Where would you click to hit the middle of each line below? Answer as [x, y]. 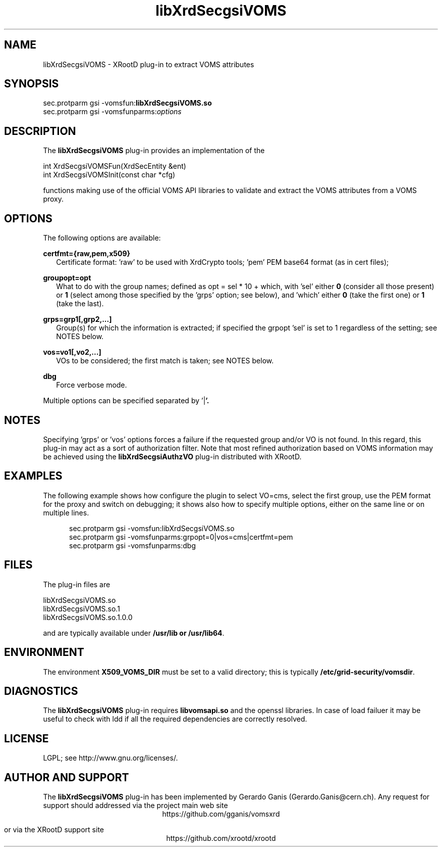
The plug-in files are [77, 584]
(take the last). [80, 304]
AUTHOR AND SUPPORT [67, 777]
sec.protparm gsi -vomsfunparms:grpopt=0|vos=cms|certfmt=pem [181, 537]
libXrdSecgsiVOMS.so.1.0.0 [88, 617]
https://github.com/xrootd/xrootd [221, 838]
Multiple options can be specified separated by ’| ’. [126, 401]
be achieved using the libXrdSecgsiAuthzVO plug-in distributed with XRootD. [172, 456]
